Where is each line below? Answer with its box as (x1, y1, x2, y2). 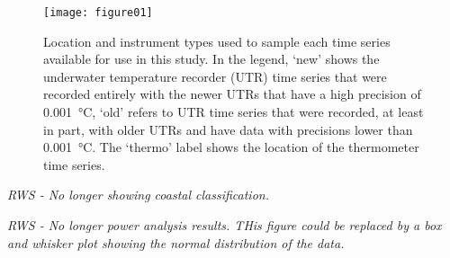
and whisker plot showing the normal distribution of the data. (7, 233, 345, 252)
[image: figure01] (43, 6, 153, 19)
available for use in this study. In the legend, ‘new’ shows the (43, 49, 380, 68)
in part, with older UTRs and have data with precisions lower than (43, 120, 413, 138)
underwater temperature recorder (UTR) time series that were (43, 67, 387, 85)
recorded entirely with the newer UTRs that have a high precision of (43, 85, 421, 103)
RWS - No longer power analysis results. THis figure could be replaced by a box (7, 216, 442, 234)
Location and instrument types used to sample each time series (43, 31, 391, 50)
